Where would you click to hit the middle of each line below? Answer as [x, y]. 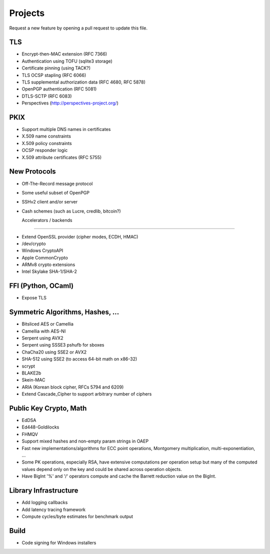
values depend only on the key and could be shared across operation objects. [102, 469]
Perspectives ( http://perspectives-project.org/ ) [70, 103]
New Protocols [32, 172]
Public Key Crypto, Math [48, 408]
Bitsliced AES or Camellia [47, 324]
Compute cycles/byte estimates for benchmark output [77, 516]
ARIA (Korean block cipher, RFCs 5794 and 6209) [73, 387]
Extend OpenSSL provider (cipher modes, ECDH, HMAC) [80, 236]
